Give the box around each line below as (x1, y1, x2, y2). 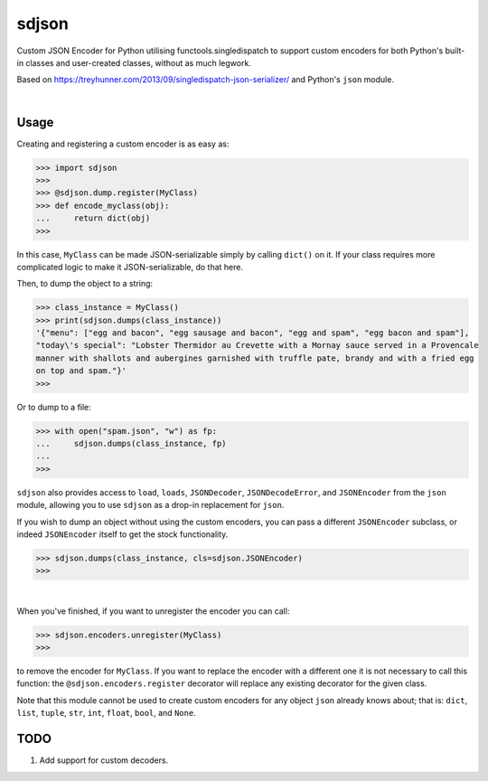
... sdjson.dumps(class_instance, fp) (35, 438, 227, 449)
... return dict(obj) (35, 213, 151, 223)
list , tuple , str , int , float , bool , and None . (16, 708, 196, 719)
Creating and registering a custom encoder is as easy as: (16, 138, 230, 149)
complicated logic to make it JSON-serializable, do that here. (16, 261, 244, 272)
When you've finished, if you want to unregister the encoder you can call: (16, 606, 290, 616)
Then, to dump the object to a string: (16, 278, 154, 289)
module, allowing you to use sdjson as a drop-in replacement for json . (16, 500, 285, 511)
